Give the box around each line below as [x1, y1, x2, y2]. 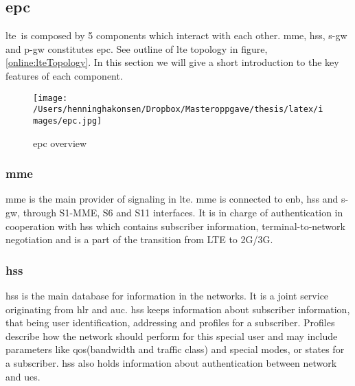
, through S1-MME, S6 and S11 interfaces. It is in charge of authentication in [17, 205, 343, 219]
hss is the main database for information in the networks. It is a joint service [5, 288, 329, 302]
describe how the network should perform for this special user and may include [5, 328, 338, 343]
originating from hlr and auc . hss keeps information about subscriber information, [5, 302, 350, 316]
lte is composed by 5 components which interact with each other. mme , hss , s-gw [5, 28, 347, 43]
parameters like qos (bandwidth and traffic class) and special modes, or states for [5, 342, 345, 356]
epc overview [33, 135, 87, 150]
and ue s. [5, 369, 41, 383]
